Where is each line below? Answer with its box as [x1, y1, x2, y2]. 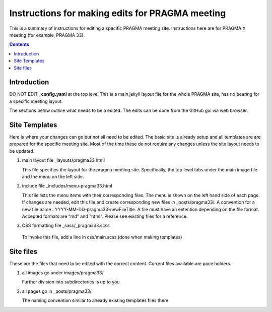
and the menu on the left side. [22, 174, 84, 180]
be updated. [9, 148, 35, 154]
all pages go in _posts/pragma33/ [22, 288, 92, 294]
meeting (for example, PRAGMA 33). [9, 32, 85, 38]
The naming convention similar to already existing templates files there [22, 297, 169, 303]
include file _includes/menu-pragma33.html [22, 183, 113, 189]
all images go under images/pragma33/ [22, 270, 104, 276]
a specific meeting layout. [9, 98, 63, 104]
